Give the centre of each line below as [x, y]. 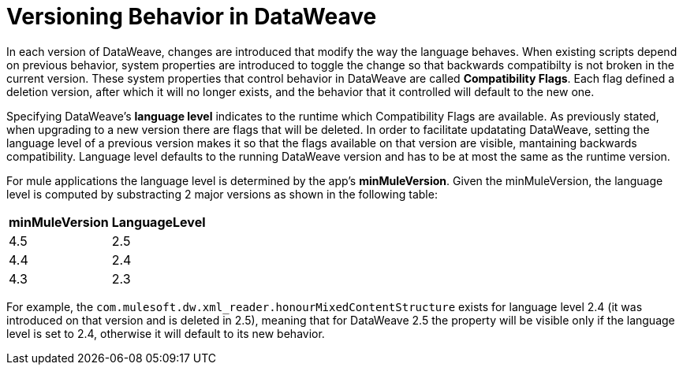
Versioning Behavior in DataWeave [192, 17]
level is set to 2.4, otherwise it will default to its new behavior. [166, 333]
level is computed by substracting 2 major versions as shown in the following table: [222, 194]
